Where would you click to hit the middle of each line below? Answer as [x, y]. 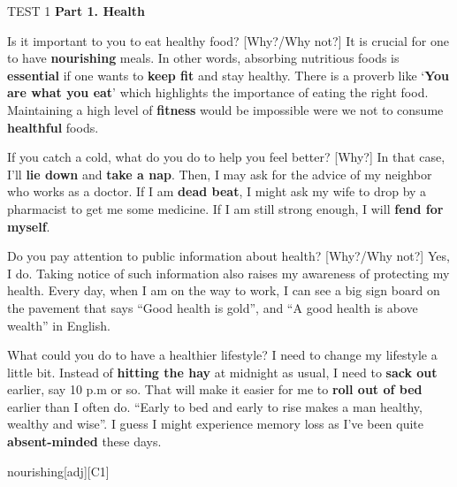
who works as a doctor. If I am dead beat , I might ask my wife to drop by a [217, 191]
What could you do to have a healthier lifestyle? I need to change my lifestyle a [222, 355]
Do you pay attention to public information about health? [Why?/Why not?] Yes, [228, 256]
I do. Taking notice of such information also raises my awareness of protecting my [228, 273]
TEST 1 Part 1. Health [76, 11]
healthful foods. [53, 127]
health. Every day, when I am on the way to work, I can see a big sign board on [224, 290]
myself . [29, 226]
